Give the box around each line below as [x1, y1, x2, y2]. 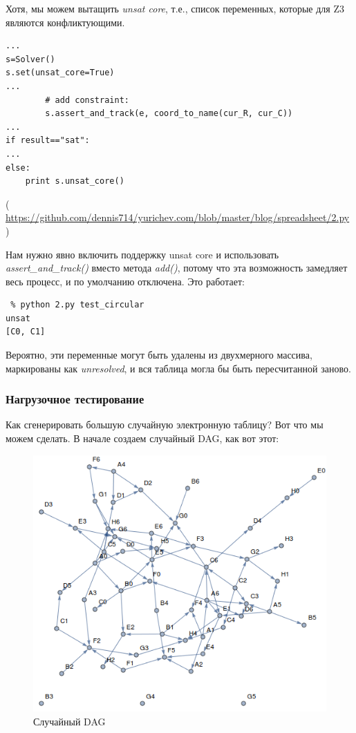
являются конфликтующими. [6, 15, 125, 29]
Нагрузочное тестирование [6, 390, 144, 408]
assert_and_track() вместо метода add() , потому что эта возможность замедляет [6, 260, 348, 275]
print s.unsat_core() [25, 176, 124, 187]
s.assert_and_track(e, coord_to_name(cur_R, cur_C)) [45, 108, 293, 119]
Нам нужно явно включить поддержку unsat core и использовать [6, 247, 279, 261]
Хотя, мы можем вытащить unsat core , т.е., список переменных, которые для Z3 [6, 1, 344, 15]
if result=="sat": [6, 135, 90, 146]
